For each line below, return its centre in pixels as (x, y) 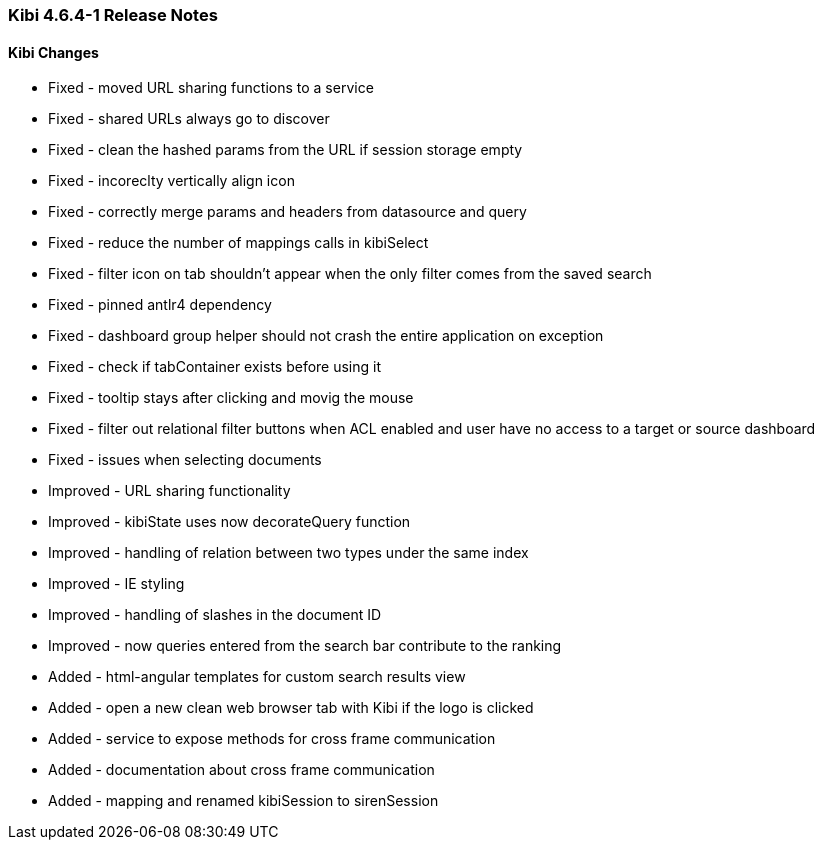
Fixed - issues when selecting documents (185, 460)
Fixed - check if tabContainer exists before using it (215, 367)
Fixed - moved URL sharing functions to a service (211, 88)
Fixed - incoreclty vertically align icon (171, 181)
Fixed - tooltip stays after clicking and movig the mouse (231, 398)
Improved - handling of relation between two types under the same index (288, 553)
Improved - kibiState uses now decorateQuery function (229, 522)
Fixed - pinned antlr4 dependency (160, 305)
